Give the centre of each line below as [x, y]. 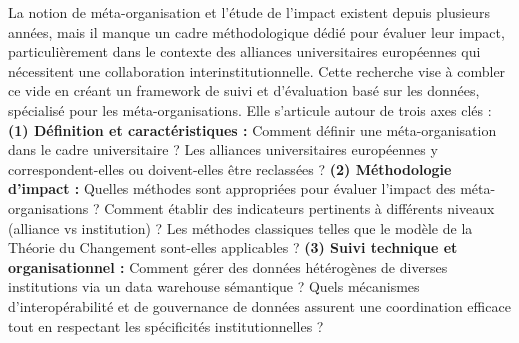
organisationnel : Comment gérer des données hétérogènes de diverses [228, 266]
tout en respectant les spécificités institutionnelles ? [166, 325]
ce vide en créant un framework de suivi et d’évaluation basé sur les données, [244, 90]
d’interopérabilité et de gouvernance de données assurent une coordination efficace [259, 305]
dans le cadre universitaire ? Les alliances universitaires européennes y [223, 149]
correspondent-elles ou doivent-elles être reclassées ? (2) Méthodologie [230, 168]
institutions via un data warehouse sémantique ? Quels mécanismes [214, 286]
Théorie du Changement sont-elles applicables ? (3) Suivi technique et [233, 247]
